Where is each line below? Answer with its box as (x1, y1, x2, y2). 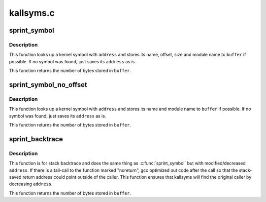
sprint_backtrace (9, 135, 63, 143)
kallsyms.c (9, 7, 55, 18)
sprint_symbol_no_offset (9, 81, 87, 89)
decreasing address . (9, 181, 53, 187)
